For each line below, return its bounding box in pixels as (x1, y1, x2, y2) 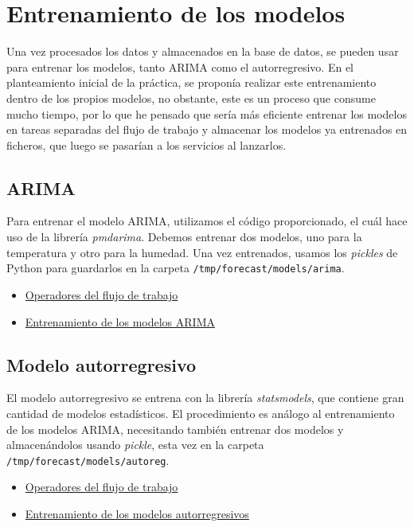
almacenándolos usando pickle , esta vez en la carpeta (6, 436, 264, 453)
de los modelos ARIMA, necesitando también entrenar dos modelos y (6, 420, 344, 437)
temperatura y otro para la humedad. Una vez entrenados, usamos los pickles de (6, 244, 398, 260)
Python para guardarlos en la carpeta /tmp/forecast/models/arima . (6, 260, 345, 276)
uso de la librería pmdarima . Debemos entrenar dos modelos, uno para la (6, 228, 362, 245)
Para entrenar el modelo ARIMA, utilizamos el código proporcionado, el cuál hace (6, 213, 408, 229)
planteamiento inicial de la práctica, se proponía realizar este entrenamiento (6, 74, 377, 91)
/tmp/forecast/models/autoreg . (6, 451, 170, 468)
